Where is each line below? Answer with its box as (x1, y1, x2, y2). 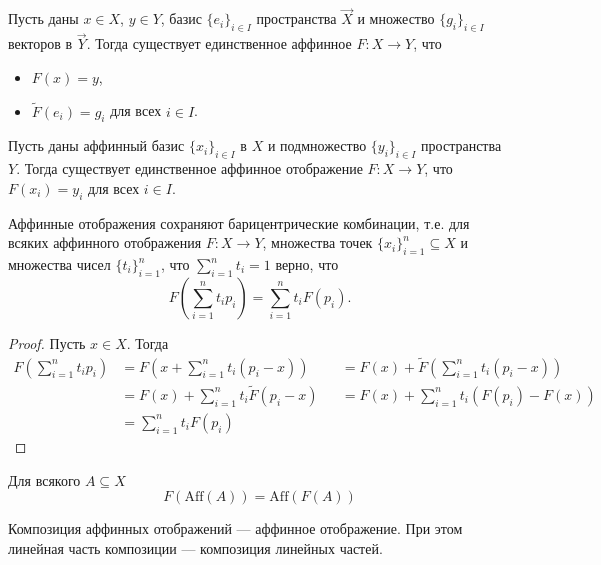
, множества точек (262, 232, 373, 253)
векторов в (8, 33, 73, 54)
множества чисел (8, 254, 111, 275)
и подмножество (267, 135, 367, 156)
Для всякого (8, 469, 81, 490)
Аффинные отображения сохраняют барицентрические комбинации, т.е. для (8, 212, 470, 233)
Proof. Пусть (8, 332, 86, 353)
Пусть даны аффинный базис (8, 135, 185, 156)
